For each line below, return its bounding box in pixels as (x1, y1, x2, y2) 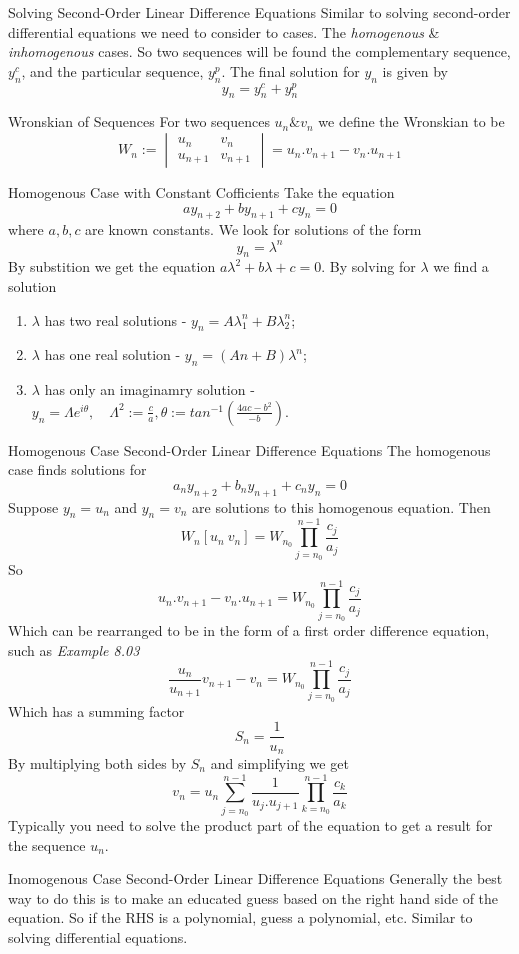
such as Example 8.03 (8, 639, 140, 660)
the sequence (8, 834, 86, 855)
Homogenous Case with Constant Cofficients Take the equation (8, 182, 395, 203)
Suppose (8, 496, 59, 517)
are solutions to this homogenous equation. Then (192, 496, 491, 517)
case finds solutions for (8, 459, 147, 480)
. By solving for (321, 256, 416, 277)
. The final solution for (221, 60, 360, 81)
